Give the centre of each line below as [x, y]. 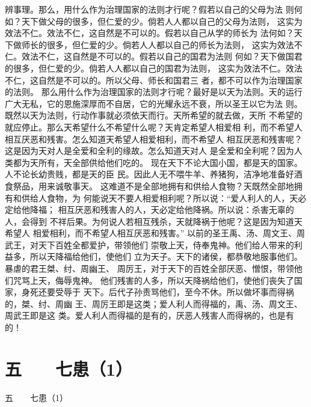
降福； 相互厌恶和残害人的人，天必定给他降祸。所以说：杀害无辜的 [162, 210]
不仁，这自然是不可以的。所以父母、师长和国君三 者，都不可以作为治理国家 [154, 80]
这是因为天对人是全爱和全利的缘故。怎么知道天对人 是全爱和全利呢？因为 [149, 151]
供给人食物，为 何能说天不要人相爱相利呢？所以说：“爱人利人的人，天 [160, 197]
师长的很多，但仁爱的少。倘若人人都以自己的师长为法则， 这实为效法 [158, 44]
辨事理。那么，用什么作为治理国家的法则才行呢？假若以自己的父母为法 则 [149, 9]
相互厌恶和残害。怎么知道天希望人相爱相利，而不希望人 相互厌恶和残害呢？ [154, 139]
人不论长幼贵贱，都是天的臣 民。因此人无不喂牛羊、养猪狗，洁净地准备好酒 [154, 174]
